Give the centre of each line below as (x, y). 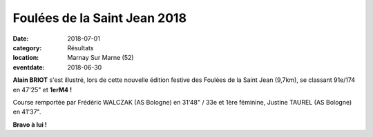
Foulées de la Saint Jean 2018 (99, 18)
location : (26, 58)
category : (27, 48)
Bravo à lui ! (30, 125)
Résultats (80, 48)
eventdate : (29, 67)
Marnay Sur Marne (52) (101, 58)
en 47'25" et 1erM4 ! (42, 89)
